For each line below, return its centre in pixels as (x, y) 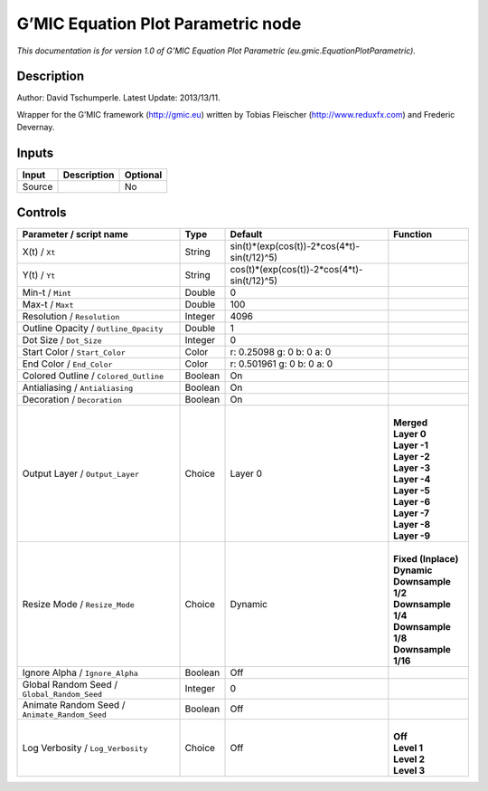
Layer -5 (412, 491)
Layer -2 (412, 456)
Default (246, 233)
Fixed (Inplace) (426, 558)
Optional (143, 175)
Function (413, 233)
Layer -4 (412, 479)
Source (38, 187)
